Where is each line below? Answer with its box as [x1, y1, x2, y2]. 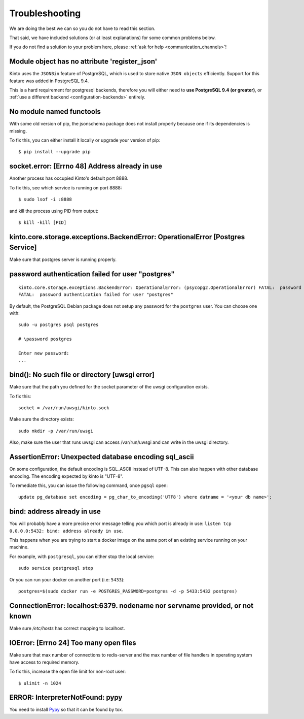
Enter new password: [18, 350, 69, 356]
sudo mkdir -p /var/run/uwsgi [18, 428, 94, 434]
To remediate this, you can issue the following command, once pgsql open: [9, 482, 168, 488]
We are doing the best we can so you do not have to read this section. [9, 25, 156, 31]
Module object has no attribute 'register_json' [9, 57, 158, 66]
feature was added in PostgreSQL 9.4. [9, 78, 89, 84]
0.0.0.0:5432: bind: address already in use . [9, 528, 124, 534]
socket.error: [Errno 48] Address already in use [9, 162, 163, 171]
